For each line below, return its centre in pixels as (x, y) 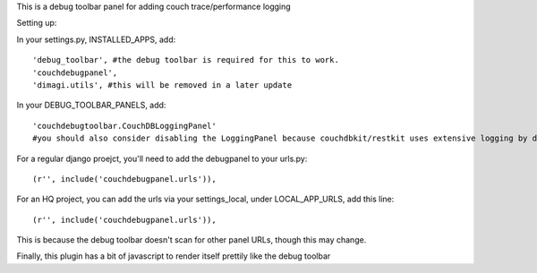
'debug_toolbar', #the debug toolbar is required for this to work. (186, 60)
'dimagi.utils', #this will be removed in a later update (162, 85)
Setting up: (37, 23)
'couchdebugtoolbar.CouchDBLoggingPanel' (124, 126)
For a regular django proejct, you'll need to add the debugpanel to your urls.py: (162, 158)
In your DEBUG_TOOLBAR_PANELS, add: (91, 105)
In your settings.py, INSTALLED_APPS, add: (96, 39)
